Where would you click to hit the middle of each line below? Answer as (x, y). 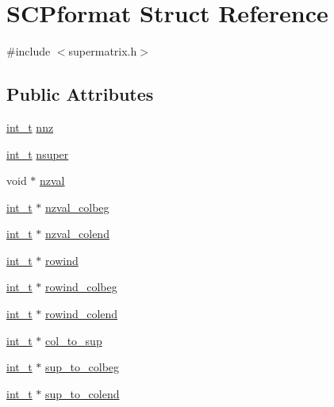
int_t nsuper (38, 154)
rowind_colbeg (81, 287)
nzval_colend (77, 234)
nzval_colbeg (77, 207)
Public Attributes (80, 94)
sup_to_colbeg (83, 367)
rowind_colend (82, 314)
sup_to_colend (83, 393)
